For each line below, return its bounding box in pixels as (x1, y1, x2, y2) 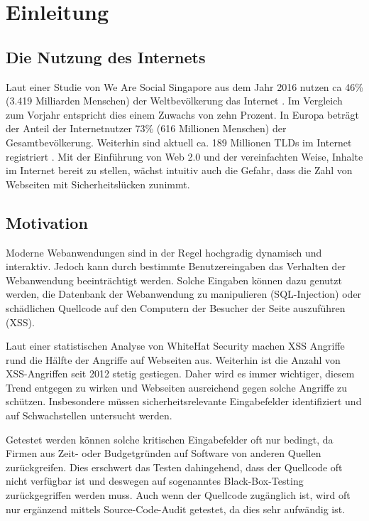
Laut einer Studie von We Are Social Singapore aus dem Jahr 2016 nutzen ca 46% (6, 79, 363, 94)
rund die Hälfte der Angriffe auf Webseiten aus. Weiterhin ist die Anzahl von (6, 352, 341, 367)
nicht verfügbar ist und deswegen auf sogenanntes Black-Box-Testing (6, 473, 304, 488)
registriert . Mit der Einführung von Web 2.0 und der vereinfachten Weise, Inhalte (6, 149, 363, 163)
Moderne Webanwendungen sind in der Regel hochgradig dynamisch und (6, 245, 322, 259)
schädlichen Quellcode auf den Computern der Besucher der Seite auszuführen (6, 300, 346, 315)
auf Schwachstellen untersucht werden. (6, 408, 172, 423)
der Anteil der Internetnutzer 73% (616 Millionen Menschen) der (6, 121, 287, 136)
